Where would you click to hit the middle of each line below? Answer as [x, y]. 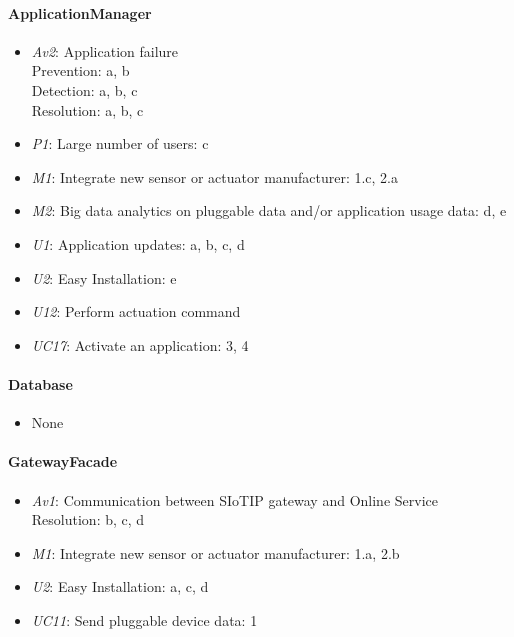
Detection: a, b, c [84, 89]
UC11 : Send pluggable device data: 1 [144, 619]
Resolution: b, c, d [88, 519]
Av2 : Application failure [105, 50]
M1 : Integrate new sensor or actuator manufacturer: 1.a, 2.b [215, 552]
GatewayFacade [63, 461]
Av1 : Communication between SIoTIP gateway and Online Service [234, 499]
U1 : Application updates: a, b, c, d [138, 243]
